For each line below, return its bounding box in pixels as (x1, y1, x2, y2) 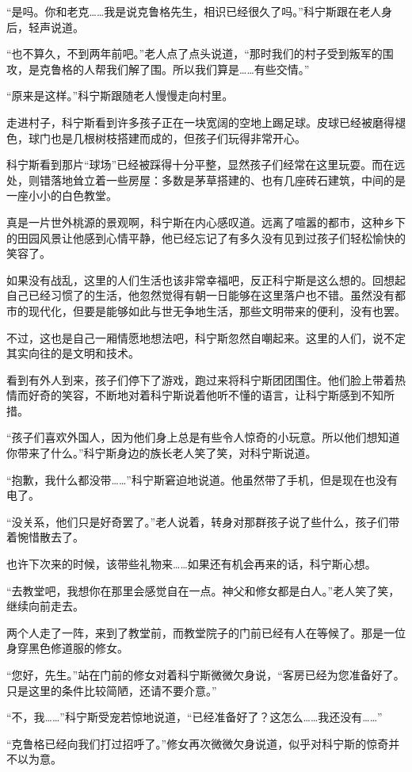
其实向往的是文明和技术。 (6, 345, 139, 361)
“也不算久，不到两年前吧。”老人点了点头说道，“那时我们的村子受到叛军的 (6, 45, 383, 62)
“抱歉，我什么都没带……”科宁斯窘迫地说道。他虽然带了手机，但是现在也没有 (6, 471, 398, 487)
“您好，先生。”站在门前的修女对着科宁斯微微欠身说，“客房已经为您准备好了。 (6, 667, 405, 682)
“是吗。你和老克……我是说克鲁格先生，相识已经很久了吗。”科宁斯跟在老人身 (6, 3, 392, 19)
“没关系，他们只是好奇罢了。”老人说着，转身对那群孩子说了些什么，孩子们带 (6, 513, 400, 529)
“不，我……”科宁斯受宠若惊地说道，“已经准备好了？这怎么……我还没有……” (6, 709, 383, 725)
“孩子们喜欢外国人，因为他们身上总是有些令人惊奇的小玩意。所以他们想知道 (6, 429, 400, 445)
